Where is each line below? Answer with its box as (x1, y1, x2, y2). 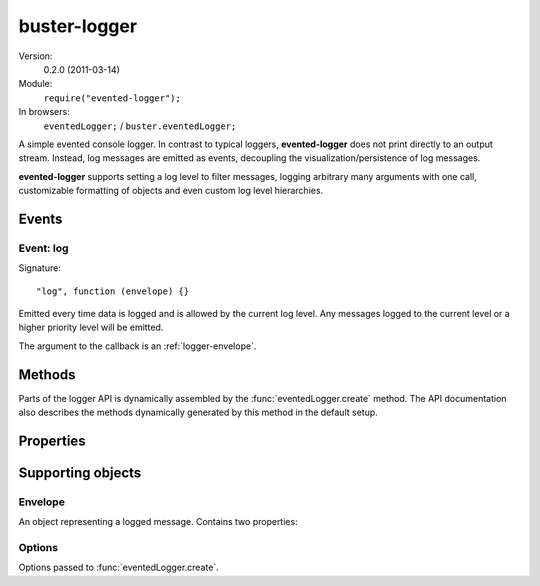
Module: (18, 78, 53, 90)
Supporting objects (18, 464, 142, 481)
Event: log (18, 241, 69, 255)
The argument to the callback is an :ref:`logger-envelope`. (18, 340, 257, 352)
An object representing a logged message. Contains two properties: (18, 516, 299, 528)
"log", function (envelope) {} (36, 285, 190, 297)
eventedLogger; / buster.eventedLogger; (43, 120, 237, 132)
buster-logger (18, 15, 138, 37)
